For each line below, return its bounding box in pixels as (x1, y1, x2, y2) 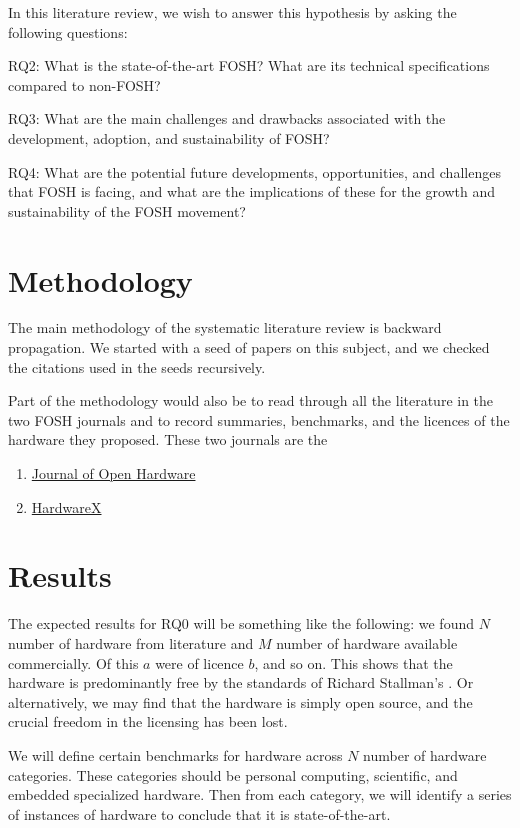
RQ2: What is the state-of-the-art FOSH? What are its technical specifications (8, 55, 490, 76)
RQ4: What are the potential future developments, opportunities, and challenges (8, 161, 501, 182)
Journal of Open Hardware (31, 463, 196, 484)
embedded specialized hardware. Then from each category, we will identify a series (8, 784, 512, 805)
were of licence (155, 652, 244, 673)
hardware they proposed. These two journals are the (8, 429, 328, 450)
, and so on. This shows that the (254, 652, 453, 673)
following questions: (8, 21, 128, 42)
